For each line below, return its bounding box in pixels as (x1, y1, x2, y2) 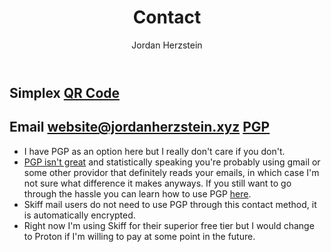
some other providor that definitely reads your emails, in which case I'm (23, 166, 320, 178)
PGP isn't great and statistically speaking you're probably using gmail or (23, 156, 321, 168)
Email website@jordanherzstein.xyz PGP (9, 119, 271, 136)
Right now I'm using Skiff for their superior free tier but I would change (23, 219, 315, 231)
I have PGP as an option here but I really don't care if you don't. (23, 145, 286, 157)
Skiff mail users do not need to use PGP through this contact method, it (23, 198, 317, 210)
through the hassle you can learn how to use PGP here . (23, 187, 252, 200)
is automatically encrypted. (23, 209, 136, 221)
